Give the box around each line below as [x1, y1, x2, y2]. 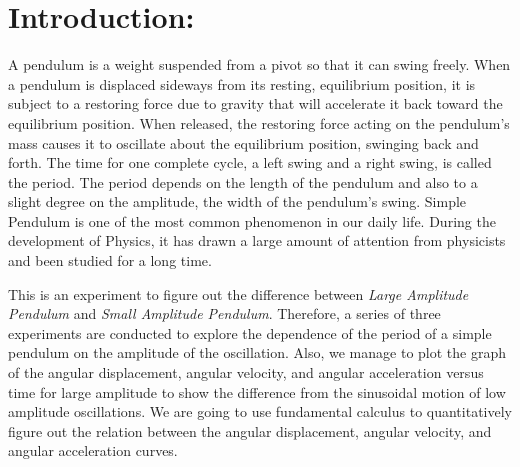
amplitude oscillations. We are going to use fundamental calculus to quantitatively [8, 401, 512, 422]
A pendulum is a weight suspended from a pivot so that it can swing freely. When [8, 54, 511, 75]
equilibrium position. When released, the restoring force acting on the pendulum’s [8, 112, 510, 133]
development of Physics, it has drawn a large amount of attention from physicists [8, 230, 506, 251]
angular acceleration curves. [8, 440, 178, 461]
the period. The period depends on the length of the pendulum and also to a [8, 171, 478, 192]
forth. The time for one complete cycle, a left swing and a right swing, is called [8, 152, 492, 173]
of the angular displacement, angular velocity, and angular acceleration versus [8, 362, 484, 383]
